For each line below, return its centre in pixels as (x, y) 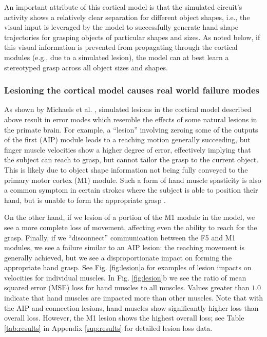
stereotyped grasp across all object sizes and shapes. (86, 67)
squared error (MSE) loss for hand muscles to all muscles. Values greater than (127, 287)
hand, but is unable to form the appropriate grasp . (85, 200)
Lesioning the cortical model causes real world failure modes (132, 90)
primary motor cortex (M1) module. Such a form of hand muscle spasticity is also (133, 180)
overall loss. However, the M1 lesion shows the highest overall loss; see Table (124, 318)
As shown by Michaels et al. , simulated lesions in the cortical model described (128, 109)
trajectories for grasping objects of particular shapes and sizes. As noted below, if (132, 37)
